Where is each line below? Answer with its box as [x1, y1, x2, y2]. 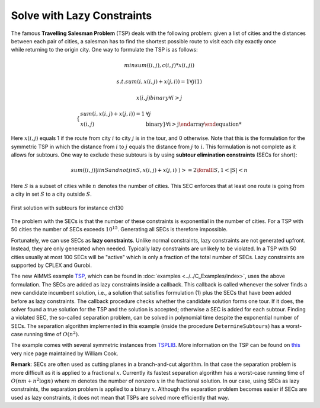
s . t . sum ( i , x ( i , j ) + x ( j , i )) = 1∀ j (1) [116, 78, 203, 85]
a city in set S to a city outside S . [11, 190, 92, 198]
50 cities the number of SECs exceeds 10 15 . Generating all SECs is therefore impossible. [11, 225, 228, 233]
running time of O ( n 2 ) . [24, 330, 79, 338]
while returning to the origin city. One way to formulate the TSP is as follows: [11, 46, 198, 53]
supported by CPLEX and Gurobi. [11, 262, 92, 269]
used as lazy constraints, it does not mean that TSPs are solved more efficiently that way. [11, 394, 229, 401]
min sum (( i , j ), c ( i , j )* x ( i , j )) [124, 62, 195, 68]
